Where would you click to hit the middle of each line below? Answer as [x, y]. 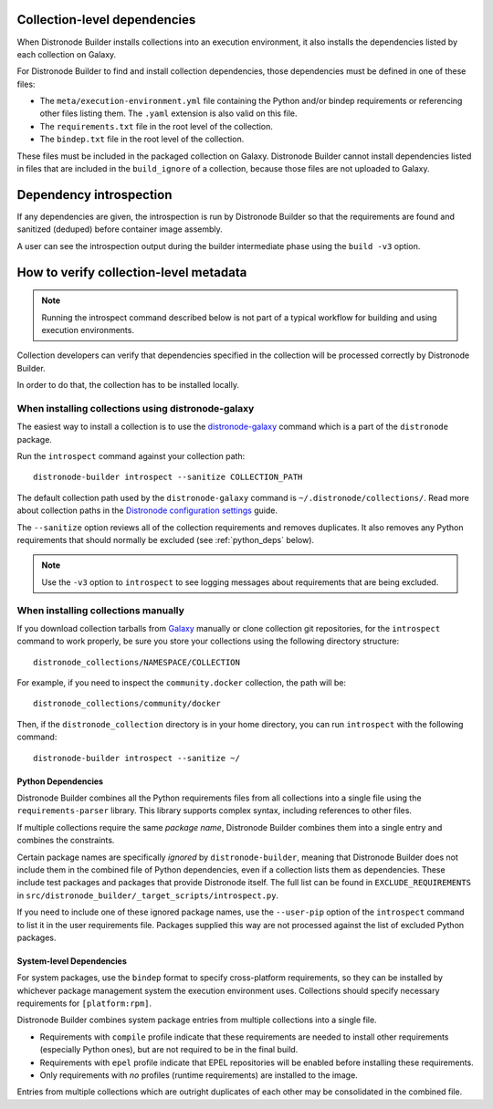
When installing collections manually [100, 610]
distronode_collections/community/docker [127, 704]
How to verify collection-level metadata [132, 272]
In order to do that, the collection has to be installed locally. [128, 385]
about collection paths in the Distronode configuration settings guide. [147, 510]
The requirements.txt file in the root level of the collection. [157, 126]
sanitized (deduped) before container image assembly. [120, 229]
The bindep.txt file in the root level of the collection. [142, 139]
